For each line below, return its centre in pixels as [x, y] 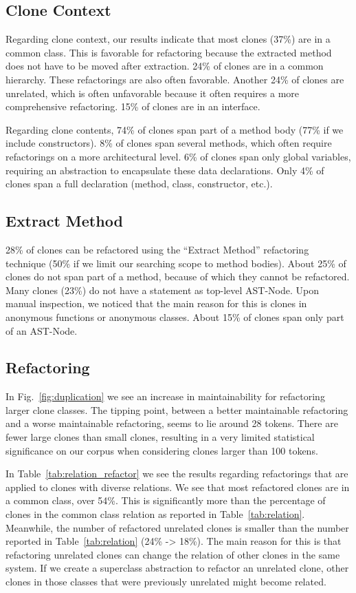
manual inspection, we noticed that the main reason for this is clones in [156, 303]
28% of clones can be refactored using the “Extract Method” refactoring [157, 249]
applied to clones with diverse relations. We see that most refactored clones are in [178, 487]
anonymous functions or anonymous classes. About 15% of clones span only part [175, 316]
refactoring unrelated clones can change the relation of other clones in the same [173, 554]
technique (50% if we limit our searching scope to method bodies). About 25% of [176, 263]
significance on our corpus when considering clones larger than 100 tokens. [162, 450]
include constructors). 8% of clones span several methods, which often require [169, 143]
